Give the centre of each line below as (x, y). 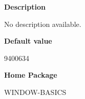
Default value (28, 41)
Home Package (31, 75)
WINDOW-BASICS (35, 92)
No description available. (43, 24)
